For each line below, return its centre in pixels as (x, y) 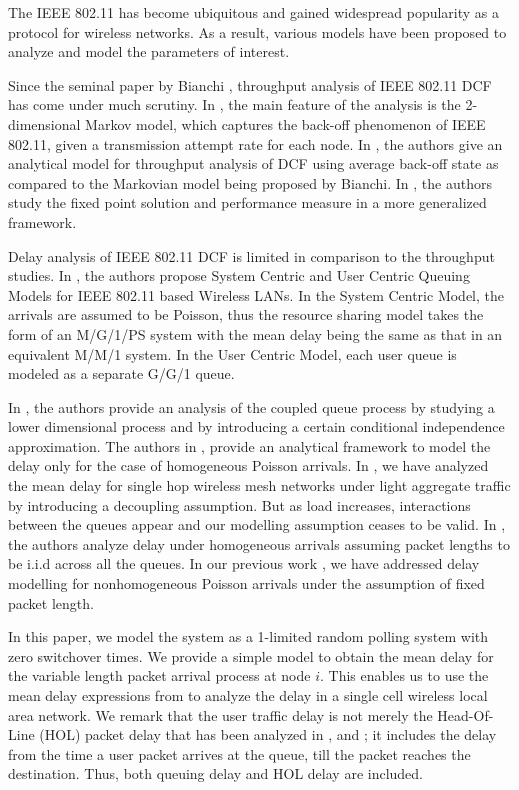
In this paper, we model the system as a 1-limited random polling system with (248, 636)
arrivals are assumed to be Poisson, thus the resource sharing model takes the (246, 314)
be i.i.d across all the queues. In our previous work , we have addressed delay (244, 563)
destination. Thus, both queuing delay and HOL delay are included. (216, 773)
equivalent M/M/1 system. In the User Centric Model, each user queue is (232, 353)
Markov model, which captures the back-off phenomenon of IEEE (285, 123)
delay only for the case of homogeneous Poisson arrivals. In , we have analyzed (248, 465)
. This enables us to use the (404, 675)
